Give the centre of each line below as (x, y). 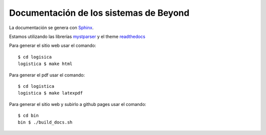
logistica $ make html (45, 64)
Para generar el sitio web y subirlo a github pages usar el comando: (78, 104)
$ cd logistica (36, 86)
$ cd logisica (35, 57)
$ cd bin (28, 116)
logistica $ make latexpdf (50, 93)
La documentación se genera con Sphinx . (51, 28)
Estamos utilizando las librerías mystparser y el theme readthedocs (77, 36)
